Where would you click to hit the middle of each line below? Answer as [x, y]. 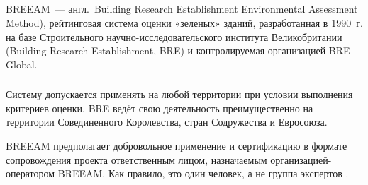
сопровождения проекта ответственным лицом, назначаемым [136, 159]
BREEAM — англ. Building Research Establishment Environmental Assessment [182, 9]
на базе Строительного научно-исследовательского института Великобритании [174, 36]
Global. [22, 64]
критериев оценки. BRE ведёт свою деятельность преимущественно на [160, 108]
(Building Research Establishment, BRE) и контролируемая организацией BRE [178, 50]
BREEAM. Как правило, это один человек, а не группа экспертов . [203, 173]
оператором [30, 173]
